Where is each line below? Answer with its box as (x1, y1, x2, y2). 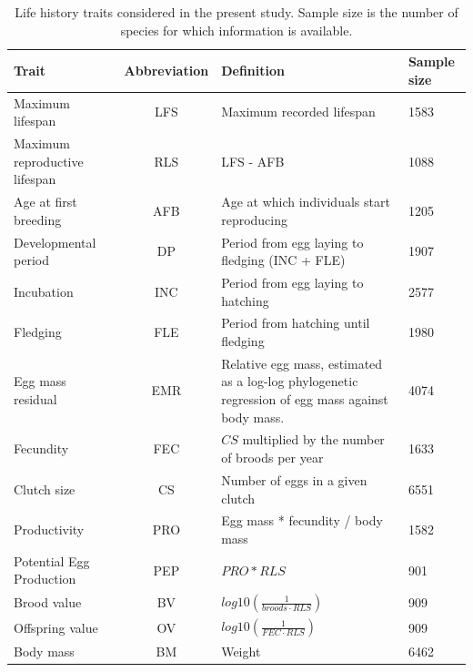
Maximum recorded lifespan (221, 102, 376, 121)
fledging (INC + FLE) (221, 250, 346, 270)
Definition (221, 60, 285, 79)
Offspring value (14, 617, 98, 636)
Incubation (14, 281, 74, 300)
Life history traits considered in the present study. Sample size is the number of (15, 3, 458, 21)
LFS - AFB (221, 151, 285, 170)
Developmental (14, 232, 96, 251)
